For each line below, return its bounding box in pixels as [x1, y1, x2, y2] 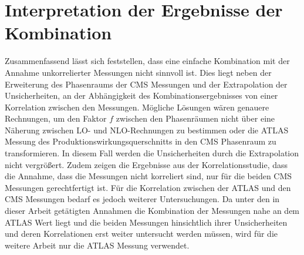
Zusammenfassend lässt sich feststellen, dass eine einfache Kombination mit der [5, 55, 290, 67]
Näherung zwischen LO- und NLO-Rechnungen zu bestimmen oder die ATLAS [5, 123, 289, 136]
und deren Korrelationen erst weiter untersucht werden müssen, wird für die [5, 227, 278, 240]
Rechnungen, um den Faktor [5, 112, 107, 125]
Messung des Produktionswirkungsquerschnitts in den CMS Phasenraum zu [5, 135, 276, 147]
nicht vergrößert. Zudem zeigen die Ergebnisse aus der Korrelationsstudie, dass [5, 158, 288, 170]
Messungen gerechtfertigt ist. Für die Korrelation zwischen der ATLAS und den [5, 181, 291, 193]
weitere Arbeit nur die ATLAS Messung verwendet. [5, 239, 190, 251]
